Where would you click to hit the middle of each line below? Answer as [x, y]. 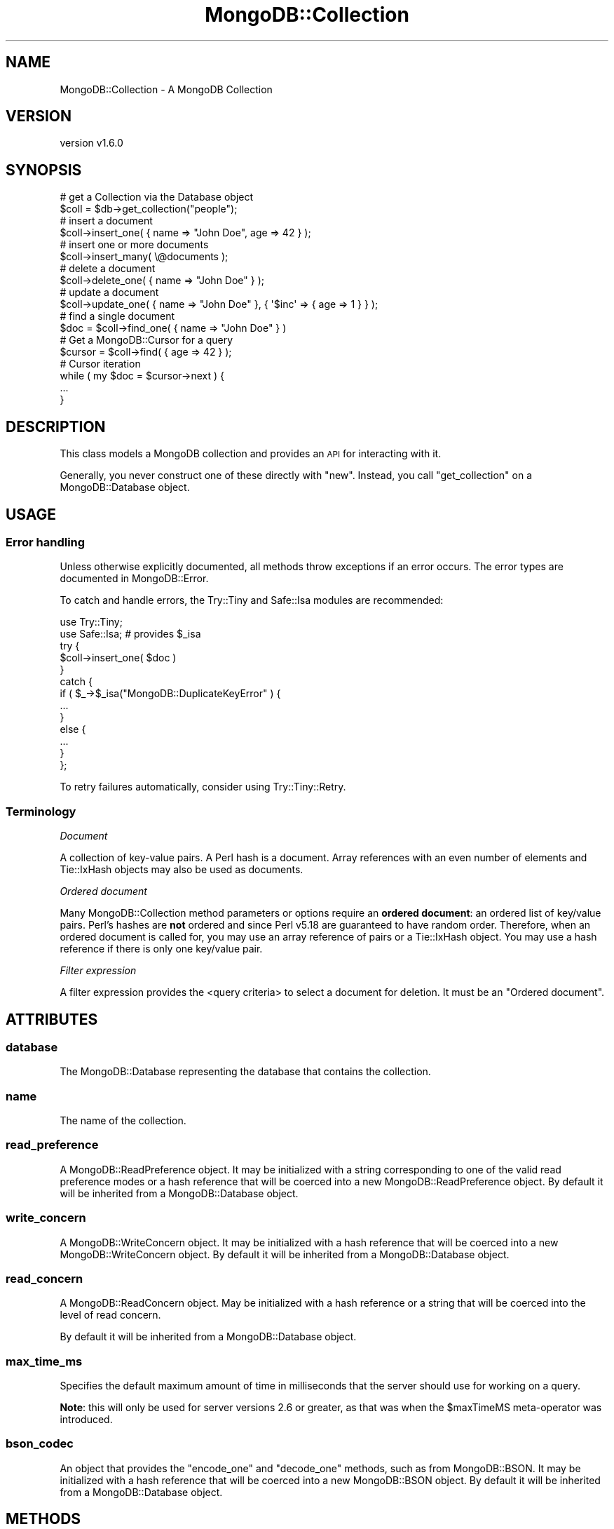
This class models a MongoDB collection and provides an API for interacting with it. [251, 454]
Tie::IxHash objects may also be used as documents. [182, 870]
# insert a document [106, 221]
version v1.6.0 [91, 143]
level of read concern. [110, 1315]
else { [73, 729]
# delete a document [108, 269]
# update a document [109, 292]
